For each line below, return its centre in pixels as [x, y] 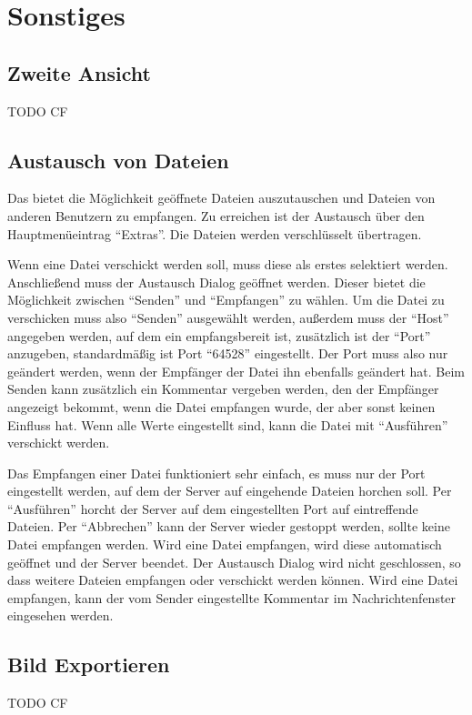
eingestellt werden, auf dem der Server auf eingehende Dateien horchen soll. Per [230, 491]
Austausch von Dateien [118, 160]
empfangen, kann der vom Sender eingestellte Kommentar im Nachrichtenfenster [232, 597]
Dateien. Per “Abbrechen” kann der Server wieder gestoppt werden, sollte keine [229, 526]
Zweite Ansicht [79, 72]
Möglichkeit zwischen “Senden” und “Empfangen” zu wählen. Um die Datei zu [226, 300]
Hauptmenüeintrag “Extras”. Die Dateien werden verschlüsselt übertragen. [215, 233]
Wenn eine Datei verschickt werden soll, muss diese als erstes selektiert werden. [228, 264]
